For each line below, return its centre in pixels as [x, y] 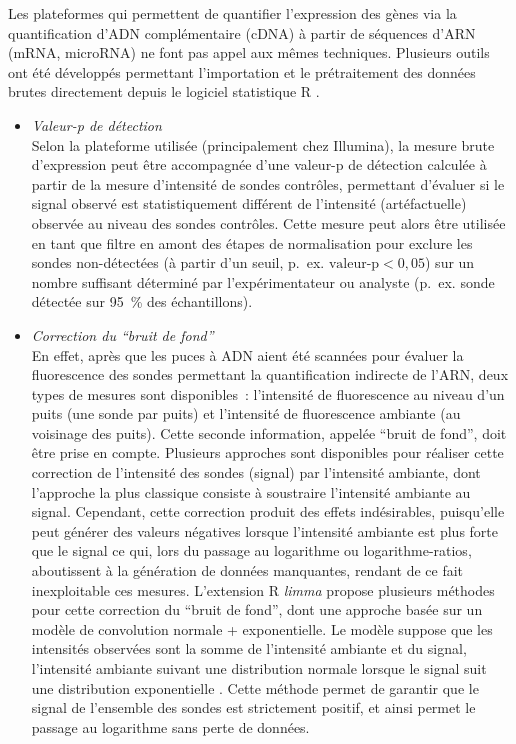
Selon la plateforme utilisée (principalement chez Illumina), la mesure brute [263, 144]
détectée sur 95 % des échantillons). [142, 301]
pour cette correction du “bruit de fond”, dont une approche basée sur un [257, 609]
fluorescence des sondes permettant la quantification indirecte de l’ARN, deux [270, 374]
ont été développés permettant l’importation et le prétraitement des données [242, 71]
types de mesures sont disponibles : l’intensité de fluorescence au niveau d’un [268, 393]
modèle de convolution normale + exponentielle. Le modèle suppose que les [262, 628]
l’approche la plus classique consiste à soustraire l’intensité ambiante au [251, 491]
